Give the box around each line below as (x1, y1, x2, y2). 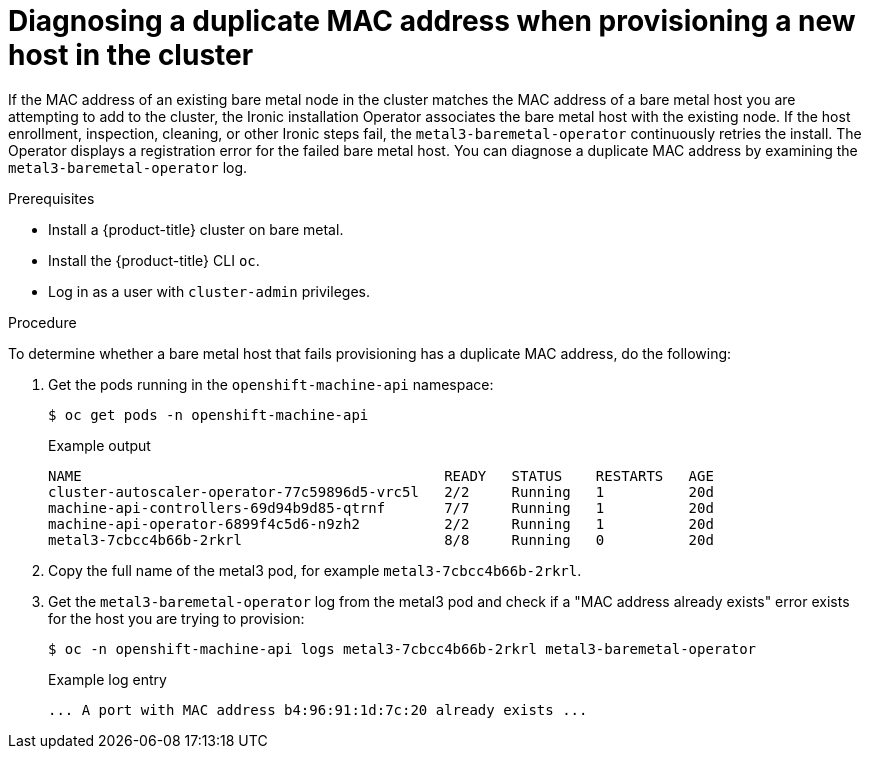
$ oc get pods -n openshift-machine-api (48, 406, 369, 423)
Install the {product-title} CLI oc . (48, 251, 260, 269)
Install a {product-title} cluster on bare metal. (48, 220, 344, 238)
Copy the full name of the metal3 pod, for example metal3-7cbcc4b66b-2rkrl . (48, 561, 582, 579)
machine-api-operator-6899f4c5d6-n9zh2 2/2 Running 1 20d (48, 515, 714, 532)
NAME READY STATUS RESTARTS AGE (48, 467, 714, 484)
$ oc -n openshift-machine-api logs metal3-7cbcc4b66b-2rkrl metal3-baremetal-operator (48, 640, 757, 657)
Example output (48, 436, 151, 454)
